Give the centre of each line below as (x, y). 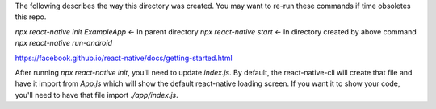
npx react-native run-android (64, 43)
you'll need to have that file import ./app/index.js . (96, 95)
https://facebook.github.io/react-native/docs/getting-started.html (124, 58)
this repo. (31, 17)
